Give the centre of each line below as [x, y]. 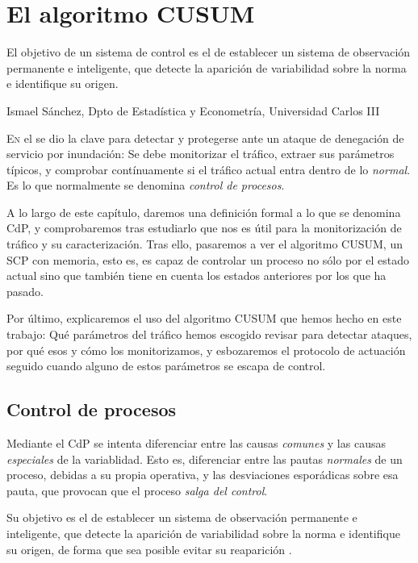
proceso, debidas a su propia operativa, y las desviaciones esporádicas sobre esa [203, 475]
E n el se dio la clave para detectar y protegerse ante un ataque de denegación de [205, 138]
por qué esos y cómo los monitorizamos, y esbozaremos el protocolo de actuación [206, 350]
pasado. [25, 291]
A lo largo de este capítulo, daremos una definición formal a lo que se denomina [204, 212]
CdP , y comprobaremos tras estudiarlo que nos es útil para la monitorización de [204, 228]
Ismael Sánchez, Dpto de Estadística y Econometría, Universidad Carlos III [193, 110]
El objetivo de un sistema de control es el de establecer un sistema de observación [209, 52]
